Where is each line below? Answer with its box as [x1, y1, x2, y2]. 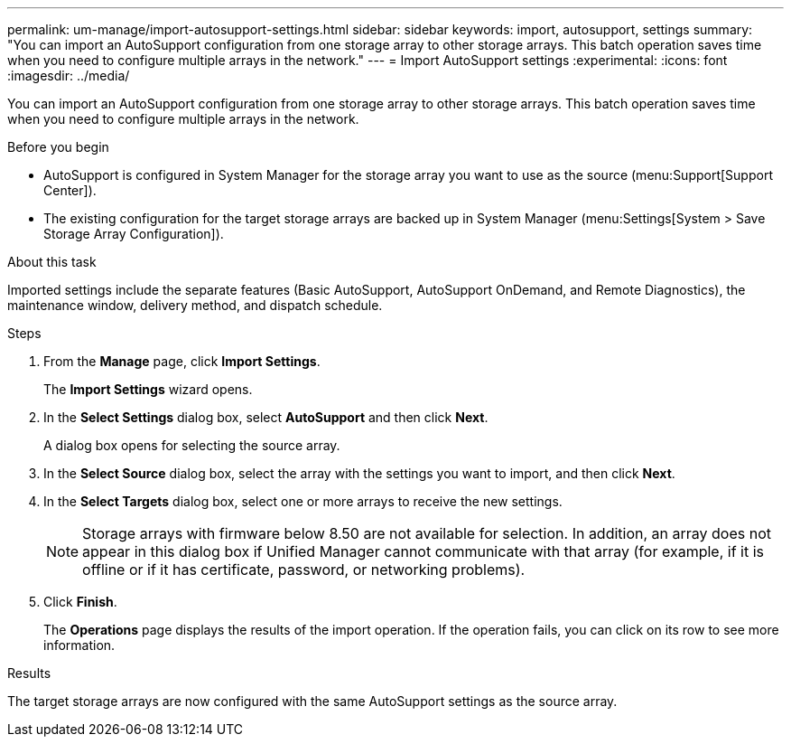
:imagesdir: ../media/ [7, 68, 130, 83]
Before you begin [7, 139, 109, 155]
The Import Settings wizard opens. [43, 381, 253, 397]
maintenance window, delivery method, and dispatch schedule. [7, 297, 383, 313]
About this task [7, 254, 97, 269]
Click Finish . [43, 594, 117, 609]
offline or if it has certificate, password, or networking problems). [82, 560, 526, 579]
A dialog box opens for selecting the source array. [43, 438, 340, 453]
